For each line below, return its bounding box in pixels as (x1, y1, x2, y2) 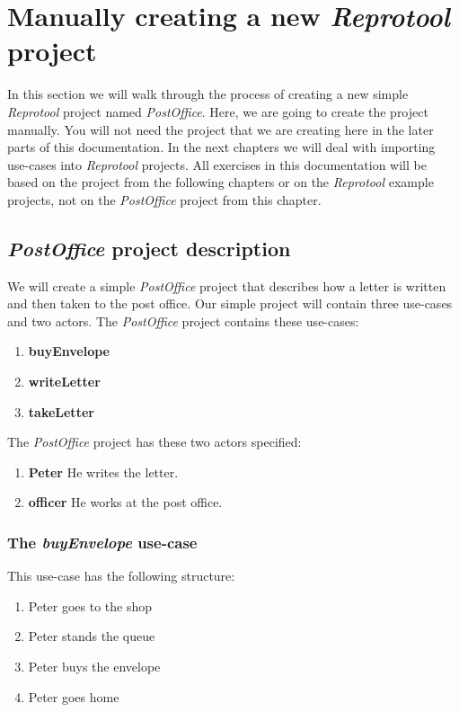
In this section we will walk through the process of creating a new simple (7, 85, 409, 103)
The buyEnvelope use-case (7, 530, 198, 553)
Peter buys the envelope (28, 657, 161, 676)
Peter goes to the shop (28, 596, 153, 615)
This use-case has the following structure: (7, 566, 235, 585)
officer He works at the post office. (28, 493, 223, 512)
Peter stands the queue (28, 627, 155, 645)
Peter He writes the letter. (28, 462, 179, 481)
